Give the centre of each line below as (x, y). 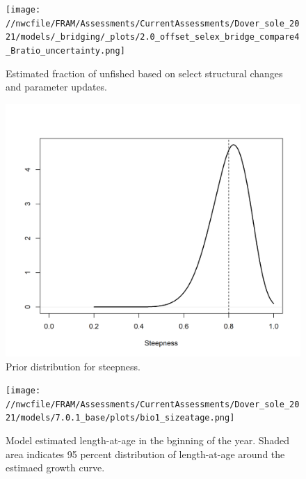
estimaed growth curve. (55, 468)
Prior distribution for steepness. (73, 366)
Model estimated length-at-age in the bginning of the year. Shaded (148, 440)
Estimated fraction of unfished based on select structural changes (144, 73)
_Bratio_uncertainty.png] (65, 50)
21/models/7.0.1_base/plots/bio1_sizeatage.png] (120, 418)
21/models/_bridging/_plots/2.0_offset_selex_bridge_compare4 (153, 37)
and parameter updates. (57, 87)
